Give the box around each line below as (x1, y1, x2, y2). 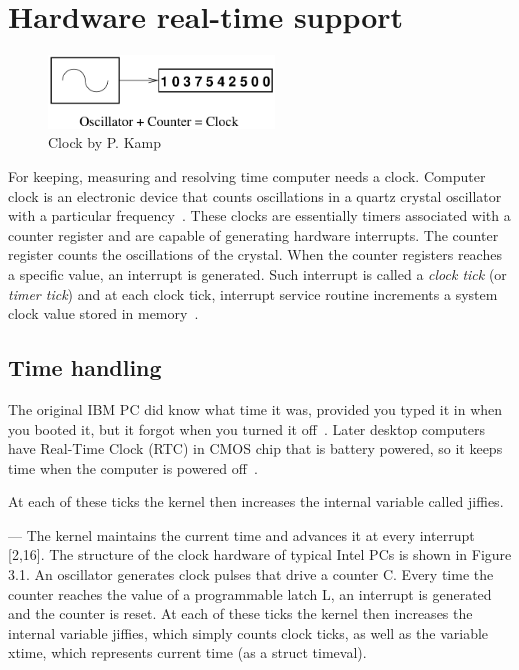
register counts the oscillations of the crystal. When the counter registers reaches (8, 244, 502, 265)
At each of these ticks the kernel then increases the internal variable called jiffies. (8, 491, 504, 512)
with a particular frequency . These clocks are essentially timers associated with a (8, 205, 511, 226)
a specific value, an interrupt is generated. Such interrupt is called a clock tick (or (8, 263, 507, 284)
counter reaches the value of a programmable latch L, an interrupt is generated (8, 583, 492, 604)
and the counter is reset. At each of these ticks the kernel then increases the (8, 603, 473, 624)
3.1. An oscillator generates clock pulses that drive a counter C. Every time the (8, 564, 494, 585)
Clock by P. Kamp (48, 132, 161, 153)
